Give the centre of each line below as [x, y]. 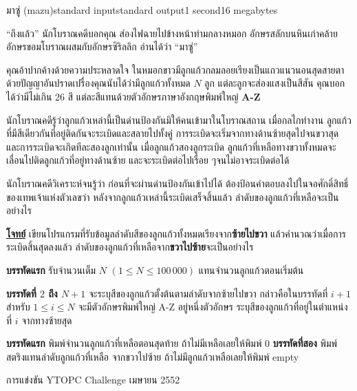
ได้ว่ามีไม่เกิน [29, 96]
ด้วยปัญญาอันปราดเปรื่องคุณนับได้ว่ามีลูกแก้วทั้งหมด [98, 83]
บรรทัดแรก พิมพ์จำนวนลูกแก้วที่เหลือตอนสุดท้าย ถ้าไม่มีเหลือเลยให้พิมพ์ [134, 343]
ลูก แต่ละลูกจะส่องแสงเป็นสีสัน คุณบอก [275, 83]
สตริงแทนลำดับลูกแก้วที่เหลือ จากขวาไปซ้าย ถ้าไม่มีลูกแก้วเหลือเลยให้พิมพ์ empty [153, 356]
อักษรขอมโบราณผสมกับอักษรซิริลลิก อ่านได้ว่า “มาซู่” [102, 46]
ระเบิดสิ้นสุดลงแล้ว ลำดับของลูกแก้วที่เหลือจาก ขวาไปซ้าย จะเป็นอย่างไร [130, 247]
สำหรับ [18, 307]
